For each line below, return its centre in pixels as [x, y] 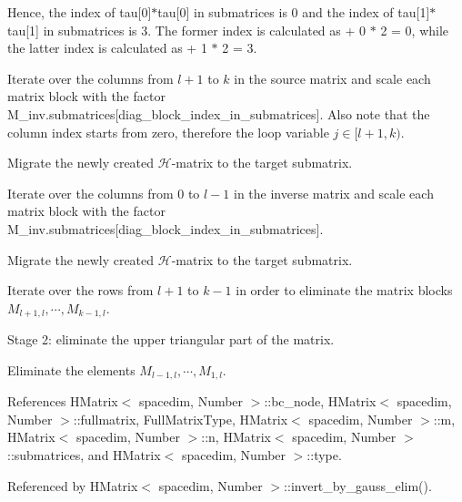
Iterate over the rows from [80, 290]
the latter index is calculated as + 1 [107, 48]
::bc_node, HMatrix [320, 401]
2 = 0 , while [415, 30]
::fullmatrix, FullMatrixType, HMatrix [181, 419]
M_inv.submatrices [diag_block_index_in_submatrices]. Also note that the [219, 113]
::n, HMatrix [236, 437]
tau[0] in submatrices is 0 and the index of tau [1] [294, 12]
